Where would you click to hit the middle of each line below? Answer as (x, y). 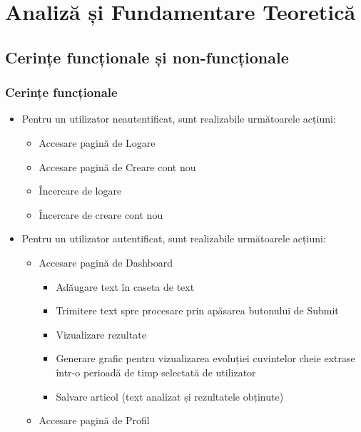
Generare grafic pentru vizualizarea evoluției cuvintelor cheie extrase (205, 358)
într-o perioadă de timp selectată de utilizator (156, 372)
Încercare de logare (80, 191)
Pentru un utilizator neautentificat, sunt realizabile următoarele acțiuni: (179, 119)
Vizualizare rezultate (101, 334)
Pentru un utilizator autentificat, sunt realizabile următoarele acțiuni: (174, 238)
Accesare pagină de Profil (94, 420)
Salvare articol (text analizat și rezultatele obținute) (170, 396)
